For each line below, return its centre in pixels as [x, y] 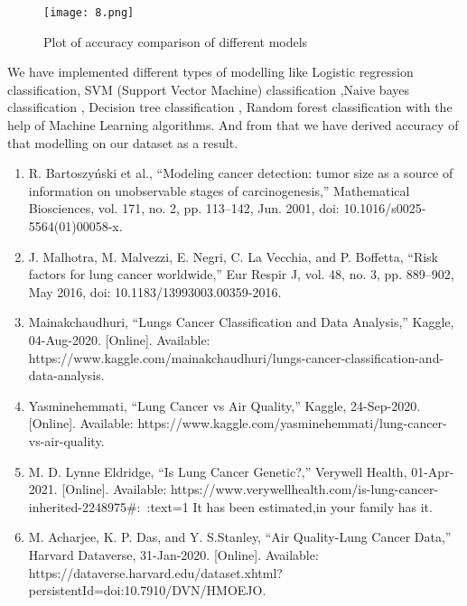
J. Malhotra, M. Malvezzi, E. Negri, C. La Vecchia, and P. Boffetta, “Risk [233, 256]
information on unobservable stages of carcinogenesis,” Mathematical [219, 190]
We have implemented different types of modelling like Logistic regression [210, 72]
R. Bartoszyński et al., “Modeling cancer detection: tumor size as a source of [241, 173]
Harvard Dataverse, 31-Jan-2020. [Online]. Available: [173, 554]
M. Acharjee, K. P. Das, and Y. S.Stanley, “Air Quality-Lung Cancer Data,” [240, 537]
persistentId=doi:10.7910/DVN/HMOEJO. [147, 590]
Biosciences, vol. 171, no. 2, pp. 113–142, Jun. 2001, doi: [184, 208]
